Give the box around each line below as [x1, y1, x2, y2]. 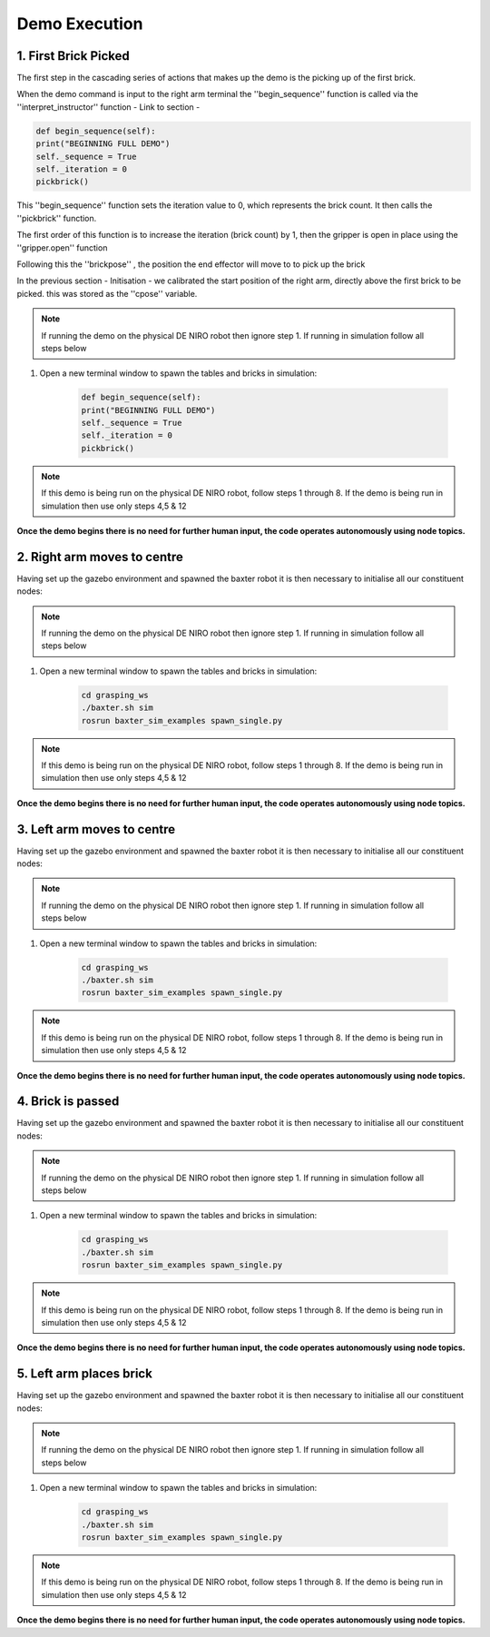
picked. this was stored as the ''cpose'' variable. [16, 288, 198, 299]
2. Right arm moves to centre [16, 549, 183, 565]
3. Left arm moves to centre [16, 822, 176, 837]
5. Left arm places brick [16, 1366, 153, 1382]
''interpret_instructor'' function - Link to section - [16, 101, 201, 113]
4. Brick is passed [16, 1094, 120, 1109]
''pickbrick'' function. [16, 212, 97, 223]
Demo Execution [16, 14, 143, 34]
